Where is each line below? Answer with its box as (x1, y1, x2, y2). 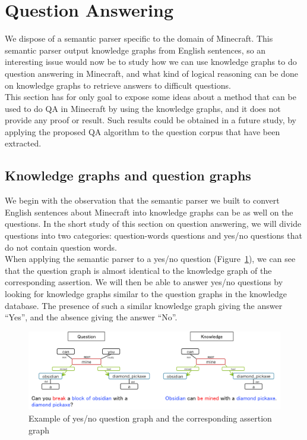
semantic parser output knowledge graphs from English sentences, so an (5, 43, 266, 56)
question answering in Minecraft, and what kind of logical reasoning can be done (5, 67, 298, 79)
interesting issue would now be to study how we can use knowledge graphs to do (5, 55, 297, 68)
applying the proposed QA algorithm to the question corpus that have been (5, 125, 280, 138)
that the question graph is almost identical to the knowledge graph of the (5, 264, 272, 276)
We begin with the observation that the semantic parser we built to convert (5, 194, 280, 207)
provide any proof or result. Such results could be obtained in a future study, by (5, 114, 297, 126)
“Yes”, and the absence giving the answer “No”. (5, 311, 178, 323)
